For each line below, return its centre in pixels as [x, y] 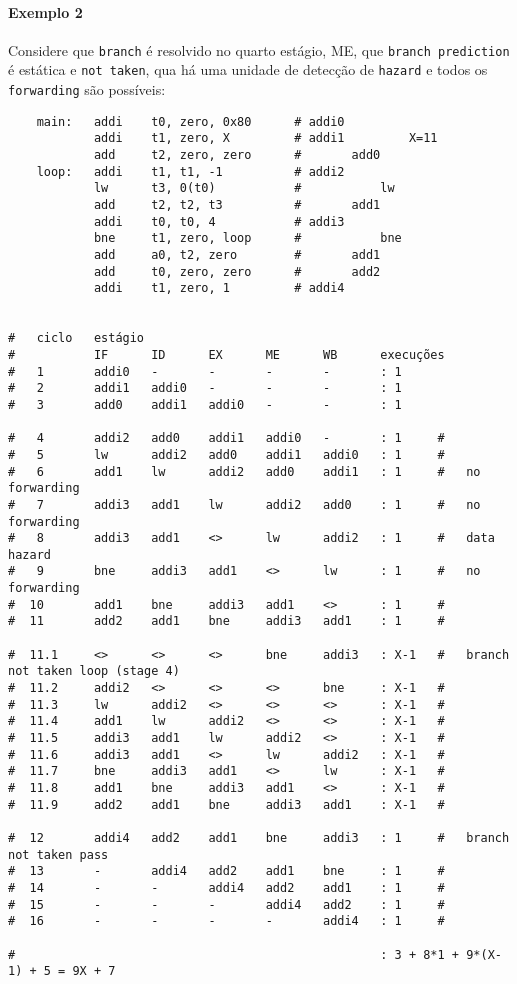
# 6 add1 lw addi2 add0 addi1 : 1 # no [244, 471]
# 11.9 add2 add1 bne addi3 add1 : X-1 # [226, 804]
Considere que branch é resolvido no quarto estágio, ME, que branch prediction [259, 49]
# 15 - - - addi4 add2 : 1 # [226, 904]
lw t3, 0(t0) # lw [244, 188]
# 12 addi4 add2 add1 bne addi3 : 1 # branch [259, 837]
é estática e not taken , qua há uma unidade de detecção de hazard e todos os [248, 69]
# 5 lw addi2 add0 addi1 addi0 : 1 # [226, 454]
